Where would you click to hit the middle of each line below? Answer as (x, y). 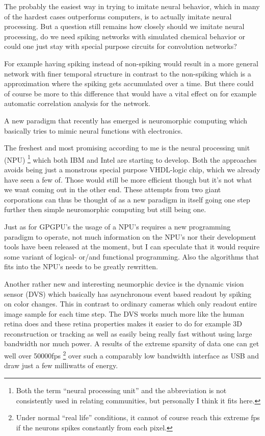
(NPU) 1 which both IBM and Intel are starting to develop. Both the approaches (130, 159)
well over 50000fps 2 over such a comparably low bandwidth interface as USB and (131, 355)
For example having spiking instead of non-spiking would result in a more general (131, 63)
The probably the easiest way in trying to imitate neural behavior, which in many (132, 6)
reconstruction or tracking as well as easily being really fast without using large (128, 333)
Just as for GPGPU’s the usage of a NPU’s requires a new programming (117, 226)
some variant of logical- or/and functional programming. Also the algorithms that (132, 256)
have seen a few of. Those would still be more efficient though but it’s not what (128, 179)
